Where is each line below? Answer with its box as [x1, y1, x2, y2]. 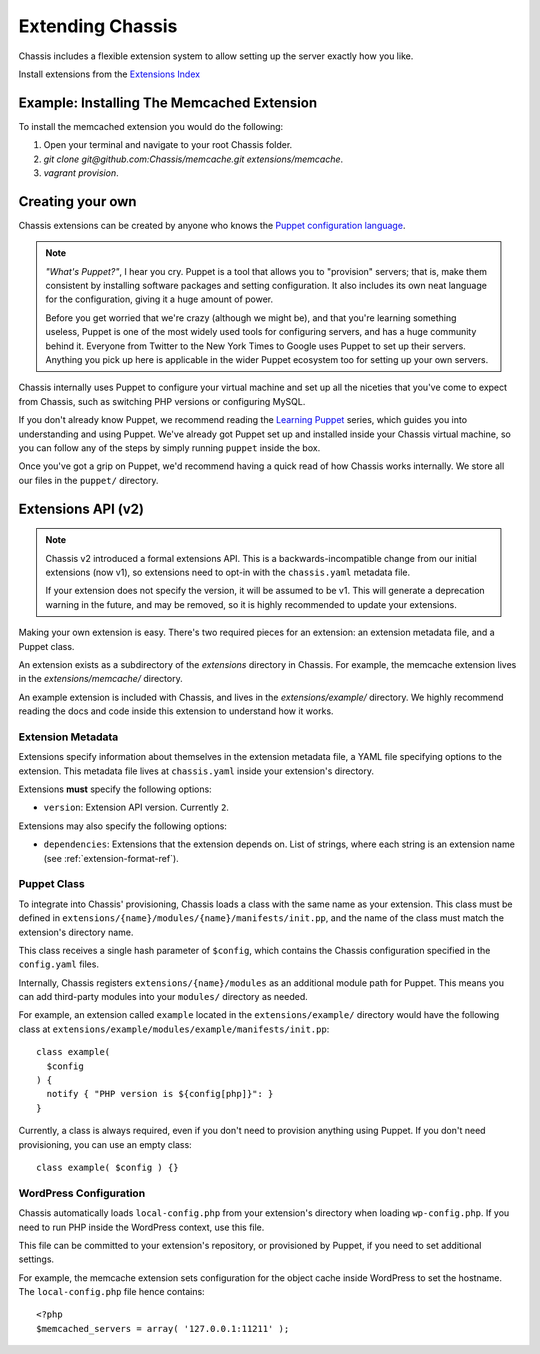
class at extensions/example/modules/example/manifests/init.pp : [18, 1023, 330, 1035]
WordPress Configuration [18, 1186, 146, 1200]
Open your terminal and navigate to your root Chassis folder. [43, 139, 293, 151]
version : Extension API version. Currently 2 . [43, 801, 230, 814]
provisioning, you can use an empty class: [18, 1138, 192, 1150]
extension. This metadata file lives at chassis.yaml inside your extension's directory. [18, 765, 375, 777]
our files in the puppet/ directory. [18, 474, 159, 486]
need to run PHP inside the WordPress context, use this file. [18, 1221, 265, 1233]
